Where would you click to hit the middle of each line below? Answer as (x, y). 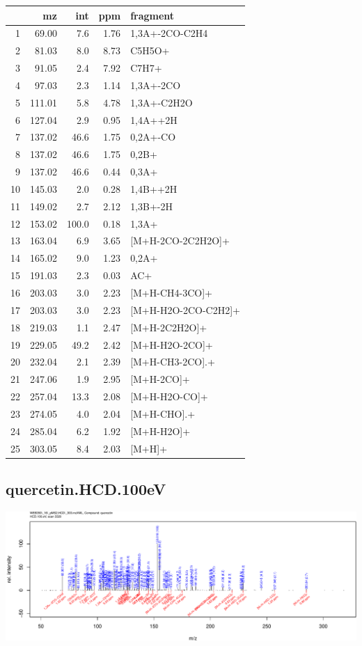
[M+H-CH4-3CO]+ (171, 292)
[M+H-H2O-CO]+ (169, 396)
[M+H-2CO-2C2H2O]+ (180, 241)
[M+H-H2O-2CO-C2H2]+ (186, 309)
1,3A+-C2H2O (162, 102)
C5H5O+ (150, 50)
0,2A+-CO (153, 137)
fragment (152, 15)
